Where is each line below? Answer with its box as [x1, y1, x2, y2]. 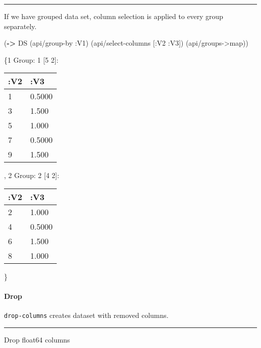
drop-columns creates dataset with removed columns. [4, 310, 169, 320]
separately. [4, 21, 37, 31]
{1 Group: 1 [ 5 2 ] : [4, 54, 59, 65]
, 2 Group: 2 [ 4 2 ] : [4, 170, 59, 181]
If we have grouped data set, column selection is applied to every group [4, 11, 223, 21]
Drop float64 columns [4, 334, 70, 345]
